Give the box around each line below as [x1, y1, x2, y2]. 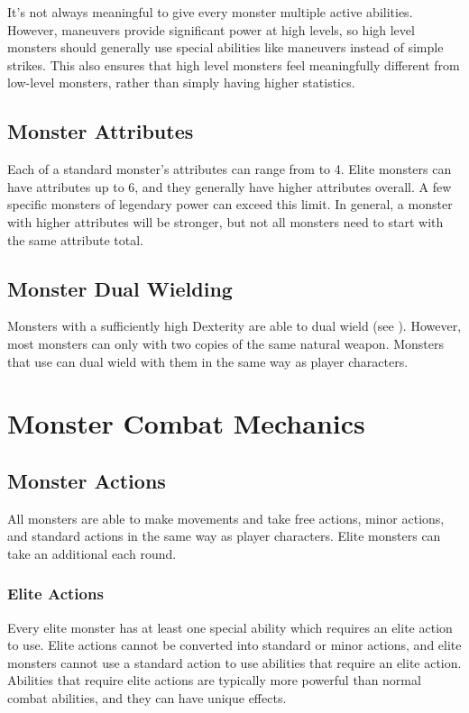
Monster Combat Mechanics [7, 405, 365, 442]
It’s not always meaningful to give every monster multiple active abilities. [7, 3, 413, 21]
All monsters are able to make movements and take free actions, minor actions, [7, 508, 445, 527]
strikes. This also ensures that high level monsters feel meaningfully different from [7, 55, 460, 74]
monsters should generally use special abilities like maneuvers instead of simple [7, 38, 444, 57]
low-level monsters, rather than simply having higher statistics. [7, 73, 355, 92]
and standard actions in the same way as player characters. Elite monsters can [7, 526, 441, 545]
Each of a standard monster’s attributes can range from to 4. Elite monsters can [7, 160, 452, 178]
